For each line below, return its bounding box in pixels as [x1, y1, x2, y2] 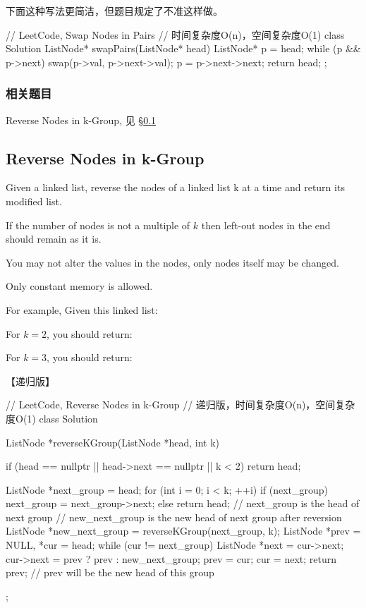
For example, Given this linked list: [6, 302, 158, 317]
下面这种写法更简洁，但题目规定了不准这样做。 [6, 4, 223, 18]
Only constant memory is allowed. [6, 279, 153, 293]
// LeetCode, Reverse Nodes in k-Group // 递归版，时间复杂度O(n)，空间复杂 [6, 397, 355, 412]
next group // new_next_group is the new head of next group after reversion [6, 509, 342, 524]
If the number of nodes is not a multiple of [6, 217, 190, 232]
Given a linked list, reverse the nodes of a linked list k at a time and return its [6, 180, 345, 195]
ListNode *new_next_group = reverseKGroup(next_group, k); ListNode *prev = [6, 523, 361, 538]
